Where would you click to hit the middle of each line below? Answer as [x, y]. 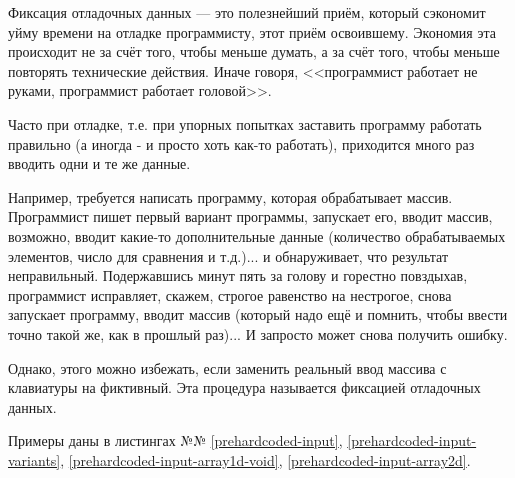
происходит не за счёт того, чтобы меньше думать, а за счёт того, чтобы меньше [254, 51]
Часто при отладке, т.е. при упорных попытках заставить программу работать [245, 123]
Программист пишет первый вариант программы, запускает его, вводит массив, [250, 216]
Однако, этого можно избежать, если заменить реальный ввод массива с [227, 367]
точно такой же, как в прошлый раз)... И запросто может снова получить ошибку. [258, 333]
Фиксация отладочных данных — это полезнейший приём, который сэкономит [247, 12]
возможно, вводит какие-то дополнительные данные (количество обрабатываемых [257, 235]
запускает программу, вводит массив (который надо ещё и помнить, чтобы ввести [258, 314]
